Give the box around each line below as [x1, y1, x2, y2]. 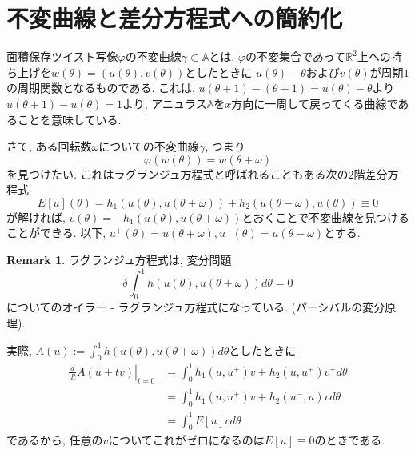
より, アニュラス [122, 94, 207, 111]
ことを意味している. [17, 110, 122, 127]
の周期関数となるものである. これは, [6, 79, 195, 96]
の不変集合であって [245, 48, 346, 65]
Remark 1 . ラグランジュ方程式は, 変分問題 [6, 251, 232, 268]
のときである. [314, 432, 385, 448]
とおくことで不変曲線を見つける [241, 208, 409, 225]
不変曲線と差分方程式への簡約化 [6, 2, 343, 34]
